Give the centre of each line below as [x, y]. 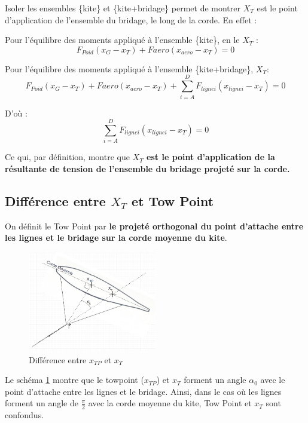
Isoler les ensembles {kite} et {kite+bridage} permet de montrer [123, 8]
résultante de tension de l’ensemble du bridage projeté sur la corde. [147, 168]
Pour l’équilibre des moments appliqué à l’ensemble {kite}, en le [122, 40]
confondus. [25, 415]
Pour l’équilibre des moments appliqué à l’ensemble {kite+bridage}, [129, 68]
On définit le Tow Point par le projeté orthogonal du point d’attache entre [154, 226]
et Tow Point [173, 200]
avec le [273, 380]
